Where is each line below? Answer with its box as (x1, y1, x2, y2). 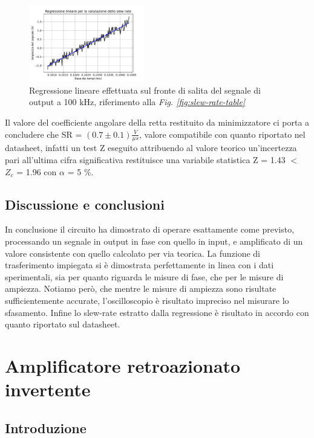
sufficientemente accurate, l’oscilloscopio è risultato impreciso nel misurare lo (5, 294, 289, 306)
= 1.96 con (16, 165, 57, 178)
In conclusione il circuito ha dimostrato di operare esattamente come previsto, (5, 223, 295, 236)
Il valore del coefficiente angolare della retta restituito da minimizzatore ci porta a (5, 115, 310, 128)
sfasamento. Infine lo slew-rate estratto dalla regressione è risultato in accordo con (5, 306, 309, 318)
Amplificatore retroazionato (5, 353, 241, 378)
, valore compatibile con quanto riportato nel (139, 127, 306, 140)
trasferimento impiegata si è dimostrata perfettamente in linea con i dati (5, 259, 274, 271)
